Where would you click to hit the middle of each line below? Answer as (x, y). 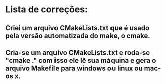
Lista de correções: (47, 9)
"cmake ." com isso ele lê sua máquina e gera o (81, 61)
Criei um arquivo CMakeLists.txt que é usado (77, 28)
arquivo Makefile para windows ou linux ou (74, 68)
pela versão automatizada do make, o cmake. (78, 35)
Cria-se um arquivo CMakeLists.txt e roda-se (78, 53)
